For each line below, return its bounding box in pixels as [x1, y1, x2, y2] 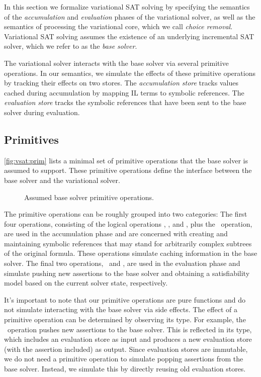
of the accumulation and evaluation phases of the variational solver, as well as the [4, 11, 255, 22]
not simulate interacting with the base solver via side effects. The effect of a [4, 304, 237, 315]
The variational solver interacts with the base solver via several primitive [4, 57, 229, 68]
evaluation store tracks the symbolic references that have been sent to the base [4, 97, 246, 108]
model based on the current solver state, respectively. [4, 277, 168, 288]
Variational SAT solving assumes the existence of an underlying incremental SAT [4, 31, 254, 41]
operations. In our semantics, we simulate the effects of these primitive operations [4, 67, 255, 78]
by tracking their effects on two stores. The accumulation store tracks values [4, 77, 238, 88]
